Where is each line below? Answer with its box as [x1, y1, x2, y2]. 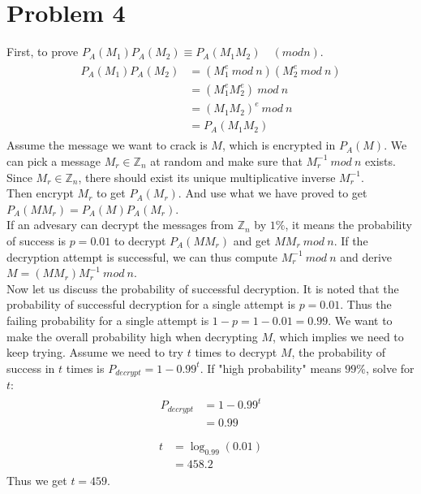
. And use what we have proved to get [178, 184, 367, 201]
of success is [6, 232, 66, 249]
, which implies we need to [272, 327, 404, 344]
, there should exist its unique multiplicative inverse [78, 168, 336, 185]
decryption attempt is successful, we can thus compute [6, 248, 278, 265]
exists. [365, 152, 396, 169]
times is [66, 359, 105, 376]
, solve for [365, 359, 415, 376]
